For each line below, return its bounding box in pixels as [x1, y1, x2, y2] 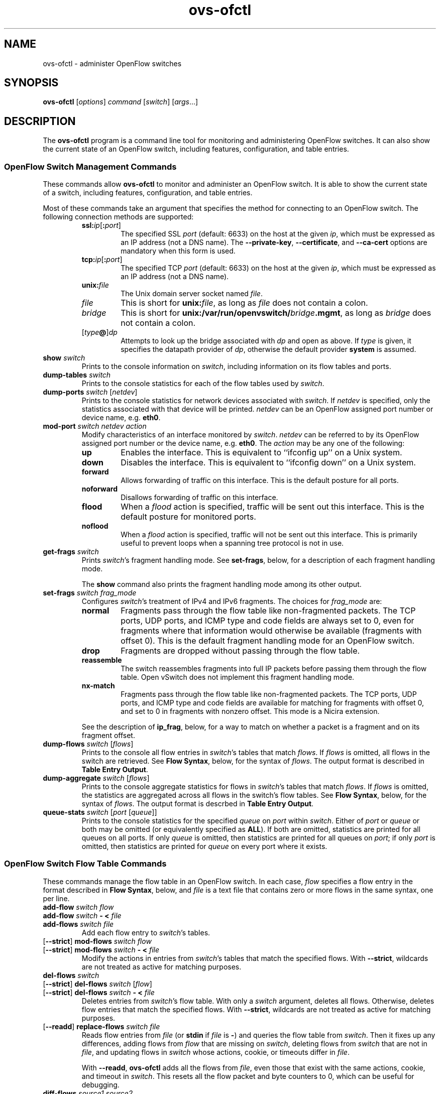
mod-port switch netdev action [43, 422, 147, 431]
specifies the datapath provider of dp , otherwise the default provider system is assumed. [121, 345, 416, 354]
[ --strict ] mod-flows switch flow [43, 936, 152, 945]
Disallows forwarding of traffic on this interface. [121, 493, 278, 502]
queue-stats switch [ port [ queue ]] [43, 808, 157, 817]
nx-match [81, 681, 115, 690]
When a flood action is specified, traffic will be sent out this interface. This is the [121, 502, 424, 512]
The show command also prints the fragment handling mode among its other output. [81, 580, 362, 589]
